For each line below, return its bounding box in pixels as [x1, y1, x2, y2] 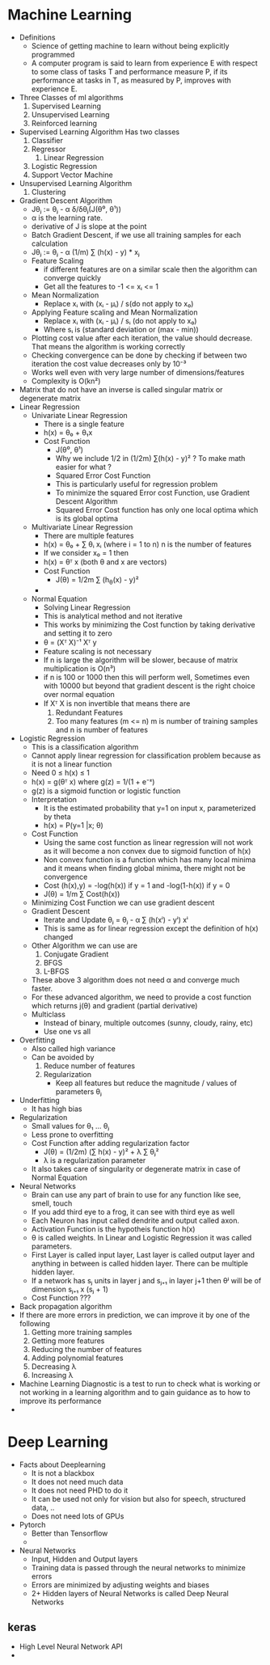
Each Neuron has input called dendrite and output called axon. [31, 1215, 240, 1225]
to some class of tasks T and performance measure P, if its [31, 66, 228, 76]
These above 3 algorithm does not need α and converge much [31, 974, 240, 984]
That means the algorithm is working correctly [31, 341, 186, 351]
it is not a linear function [31, 759, 112, 769]
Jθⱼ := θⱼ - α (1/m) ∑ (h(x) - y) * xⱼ [31, 247, 141, 256]
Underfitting [19, 1095, 60, 1105]
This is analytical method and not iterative [43, 611, 183, 620]
